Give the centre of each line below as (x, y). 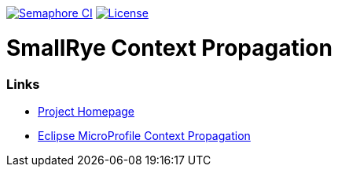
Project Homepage (86, 111)
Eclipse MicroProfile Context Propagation (144, 135)
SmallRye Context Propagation (169, 48)
